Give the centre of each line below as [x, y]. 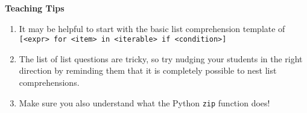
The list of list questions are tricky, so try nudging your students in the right [161, 58]
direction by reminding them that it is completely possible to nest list [148, 70]
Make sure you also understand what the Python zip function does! [144, 102]
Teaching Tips [35, 8]
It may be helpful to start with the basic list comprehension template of [152, 28]
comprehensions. [49, 82]
